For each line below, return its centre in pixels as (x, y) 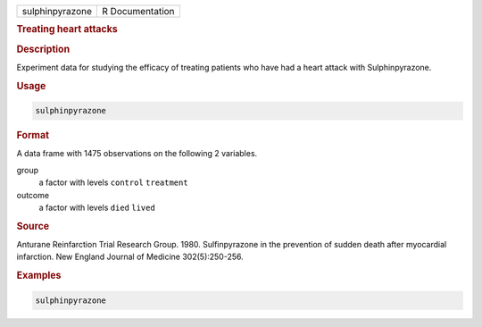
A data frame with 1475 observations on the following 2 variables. (137, 154)
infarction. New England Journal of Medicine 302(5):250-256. (130, 257)
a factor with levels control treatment (113, 182)
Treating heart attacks (67, 29)
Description (43, 49)
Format (33, 136)
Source (33, 226)
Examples (39, 275)
